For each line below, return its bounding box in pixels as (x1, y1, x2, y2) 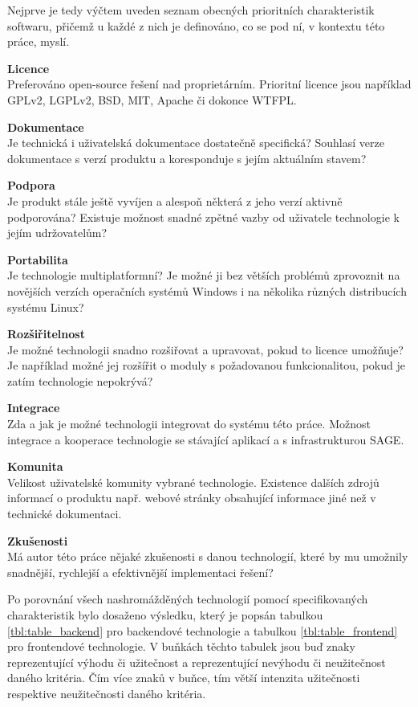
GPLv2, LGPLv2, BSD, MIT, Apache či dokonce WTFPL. (7, 91, 297, 108)
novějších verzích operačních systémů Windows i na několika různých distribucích (7, 282, 407, 299)
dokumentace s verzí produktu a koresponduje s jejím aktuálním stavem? (7, 149, 367, 166)
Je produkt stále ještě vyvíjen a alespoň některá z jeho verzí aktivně (7, 192, 343, 209)
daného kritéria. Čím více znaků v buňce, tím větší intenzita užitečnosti (7, 669, 360, 686)
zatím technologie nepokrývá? (7, 372, 153, 389)
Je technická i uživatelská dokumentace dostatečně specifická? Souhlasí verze (7, 134, 384, 151)
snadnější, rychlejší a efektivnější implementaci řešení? (7, 563, 274, 580)
